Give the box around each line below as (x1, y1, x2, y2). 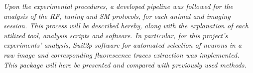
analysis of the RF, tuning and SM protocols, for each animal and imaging (3, 10, 231, 21)
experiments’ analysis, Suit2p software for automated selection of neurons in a (3, 40, 242, 50)
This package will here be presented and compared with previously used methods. (3, 59, 247, 70)
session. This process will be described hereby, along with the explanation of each (3, 20, 249, 31)
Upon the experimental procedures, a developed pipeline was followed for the (3, 1, 233, 11)
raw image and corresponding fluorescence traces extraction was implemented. (3, 49, 240, 60)
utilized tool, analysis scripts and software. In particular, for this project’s (3, 30, 228, 40)
